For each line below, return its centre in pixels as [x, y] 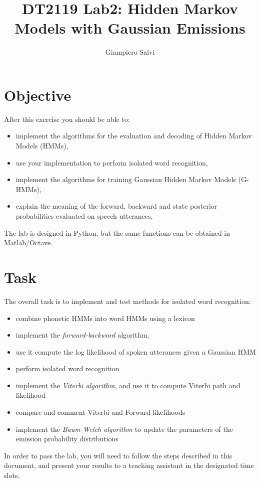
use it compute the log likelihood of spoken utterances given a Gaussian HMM [136, 351]
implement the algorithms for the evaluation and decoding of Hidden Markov [134, 136]
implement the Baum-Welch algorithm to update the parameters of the [124, 429]
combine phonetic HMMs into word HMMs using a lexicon [105, 318]
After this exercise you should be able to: [67, 119]
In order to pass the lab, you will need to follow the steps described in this [118, 455]
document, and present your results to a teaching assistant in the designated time [129, 465]
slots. [12, 475]
